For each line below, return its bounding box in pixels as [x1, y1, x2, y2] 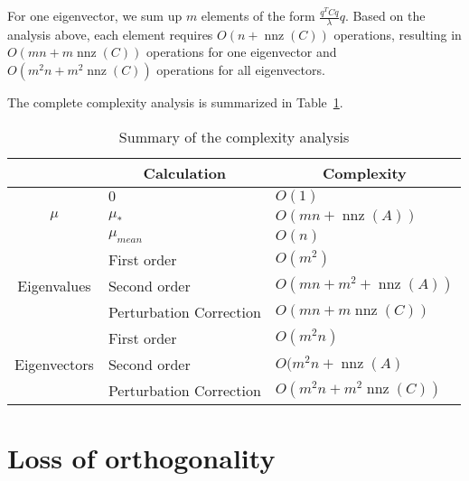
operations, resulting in [333, 24, 462, 43]
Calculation [143, 162, 227, 183]
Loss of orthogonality [7, 439, 276, 476]
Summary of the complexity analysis [118, 125, 350, 147]
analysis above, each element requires [7, 24, 213, 43]
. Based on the [344, 6, 426, 24]
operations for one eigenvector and [145, 42, 337, 61]
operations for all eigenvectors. [156, 60, 325, 79]
